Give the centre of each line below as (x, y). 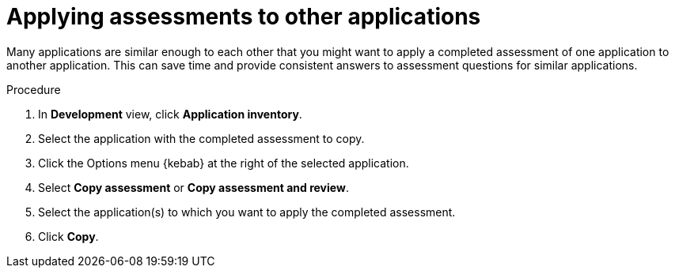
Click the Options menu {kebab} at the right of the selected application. (224, 163)
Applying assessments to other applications (244, 17)
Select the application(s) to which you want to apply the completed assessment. (247, 212)
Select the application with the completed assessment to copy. (201, 138)
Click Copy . (68, 236)
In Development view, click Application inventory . (170, 114)
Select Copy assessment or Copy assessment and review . (193, 187)
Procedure (34, 89)
